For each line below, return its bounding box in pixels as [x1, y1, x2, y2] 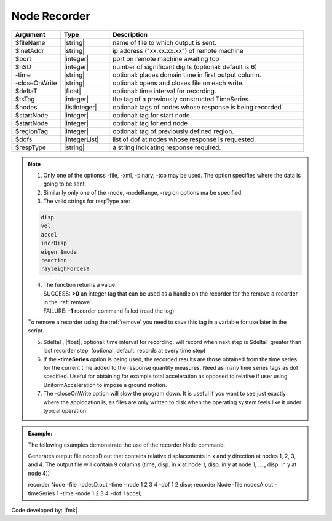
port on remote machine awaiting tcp [113, 54, 219, 63]
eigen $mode [41, 248, 77, 255]
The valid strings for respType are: [43, 197, 130, 205]
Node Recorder [11, 9, 90, 23]
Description [113, 30, 148, 39]
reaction [41, 257, 68, 264]
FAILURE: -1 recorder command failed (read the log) [43, 307, 175, 315]
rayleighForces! [41, 265, 90, 273]
